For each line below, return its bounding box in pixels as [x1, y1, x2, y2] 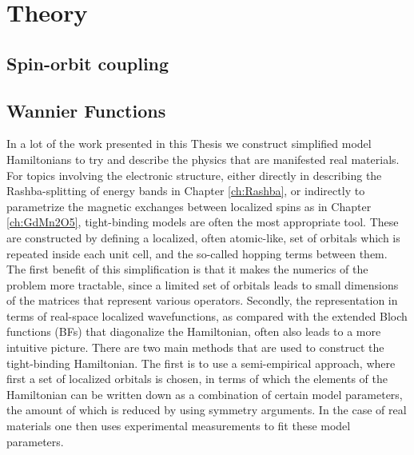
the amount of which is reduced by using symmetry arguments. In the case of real [6, 401, 407, 418]
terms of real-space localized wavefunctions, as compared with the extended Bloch [6, 307, 408, 324]
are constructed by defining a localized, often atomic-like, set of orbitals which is [6, 229, 400, 245]
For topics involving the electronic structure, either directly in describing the [6, 166, 382, 183]
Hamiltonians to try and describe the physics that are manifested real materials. [6, 150, 400, 167]
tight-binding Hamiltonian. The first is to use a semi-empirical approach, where [6, 354, 396, 371]
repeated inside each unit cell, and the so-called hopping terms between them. [6, 245, 388, 261]
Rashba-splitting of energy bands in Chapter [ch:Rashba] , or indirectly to [6, 182, 365, 199]
